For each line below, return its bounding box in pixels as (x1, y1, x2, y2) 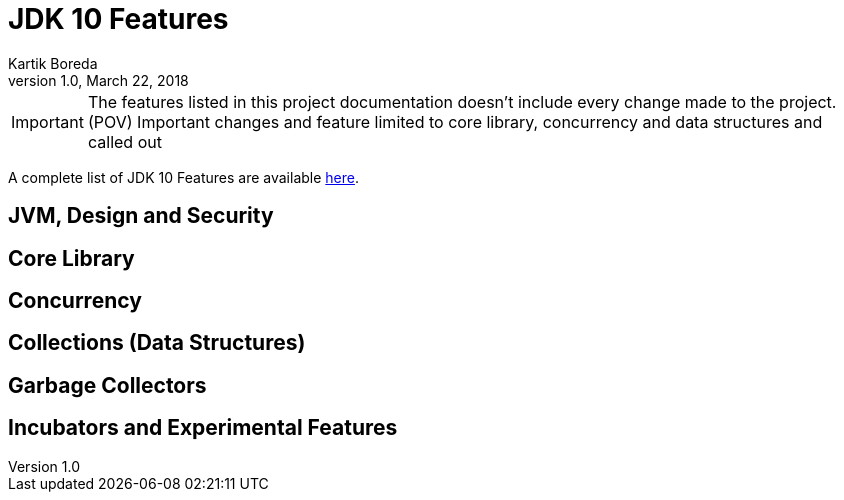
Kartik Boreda (8, 54, 98, 72)
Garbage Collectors (8, 372, 207, 398)
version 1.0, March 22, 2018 (8, 71, 189, 89)
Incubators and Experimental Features (8, 415, 398, 441)
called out (87, 131, 162, 152)
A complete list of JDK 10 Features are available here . (8, 168, 359, 186)
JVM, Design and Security (8, 203, 274, 229)
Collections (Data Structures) (8, 330, 306, 356)
